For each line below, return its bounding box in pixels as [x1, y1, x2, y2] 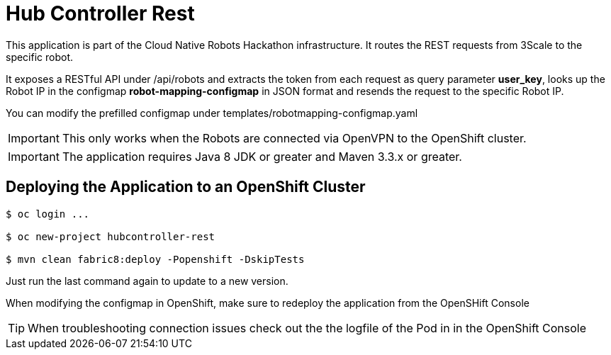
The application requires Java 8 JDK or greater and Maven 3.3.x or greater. [62, 149, 462, 164]
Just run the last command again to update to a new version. [6, 274, 288, 287]
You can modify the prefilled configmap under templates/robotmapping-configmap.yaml [6, 106, 418, 119]
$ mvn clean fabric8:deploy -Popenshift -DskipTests [6, 253, 305, 265]
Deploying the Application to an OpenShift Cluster [6, 178, 366, 196]
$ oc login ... [6, 208, 90, 220]
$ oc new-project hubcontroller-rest [6, 230, 215, 242]
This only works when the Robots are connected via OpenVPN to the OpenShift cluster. [62, 130, 527, 145]
